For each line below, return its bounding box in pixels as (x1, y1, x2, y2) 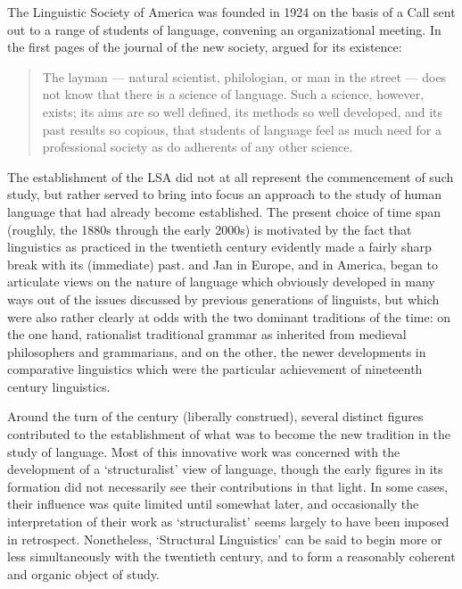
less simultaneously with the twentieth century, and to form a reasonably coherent (7, 547, 456, 566)
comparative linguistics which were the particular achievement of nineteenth (7, 360, 423, 378)
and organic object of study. (7, 564, 160, 583)
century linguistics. (7, 377, 111, 395)
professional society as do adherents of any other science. (42, 137, 353, 156)
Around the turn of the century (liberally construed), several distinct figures (7, 407, 424, 426)
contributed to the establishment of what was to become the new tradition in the (7, 425, 450, 444)
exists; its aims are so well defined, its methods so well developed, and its (42, 102, 443, 120)
